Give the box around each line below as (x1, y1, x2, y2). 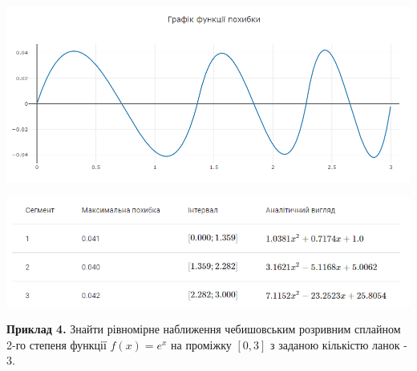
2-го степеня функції (6, 336, 107, 353)
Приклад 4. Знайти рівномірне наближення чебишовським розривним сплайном (6, 321, 401, 337)
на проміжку (171, 336, 232, 353)
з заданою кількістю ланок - (269, 336, 407, 353)
